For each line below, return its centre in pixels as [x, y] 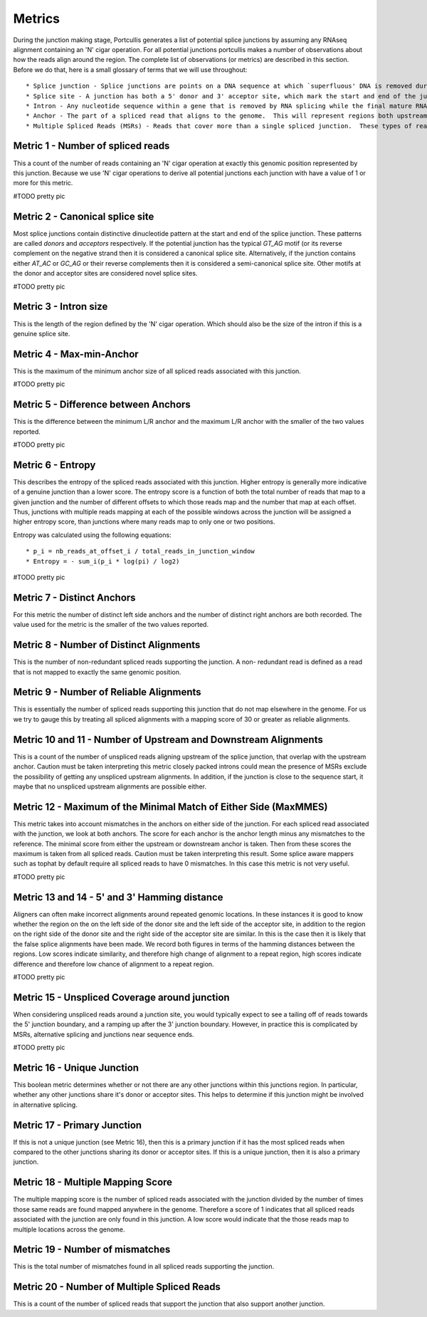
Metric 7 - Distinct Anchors [74, 597]
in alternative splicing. [45, 1105]
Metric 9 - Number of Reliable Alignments [107, 692]
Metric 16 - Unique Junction [76, 1067]
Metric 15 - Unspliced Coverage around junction [122, 997]
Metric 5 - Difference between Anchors [102, 405]
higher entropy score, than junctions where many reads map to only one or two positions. [144, 522]
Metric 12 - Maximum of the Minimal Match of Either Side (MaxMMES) [170, 807]
